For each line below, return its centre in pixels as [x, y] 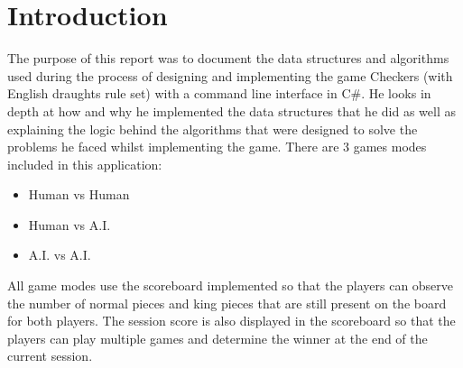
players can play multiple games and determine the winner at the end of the [218, 338]
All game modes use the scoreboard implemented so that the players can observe [231, 285]
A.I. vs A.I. [60, 255]
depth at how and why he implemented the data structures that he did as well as [231, 110]
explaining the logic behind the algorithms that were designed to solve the [213, 129]
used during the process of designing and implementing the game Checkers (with [230, 75]
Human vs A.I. [69, 224]
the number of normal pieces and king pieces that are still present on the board [227, 303]
